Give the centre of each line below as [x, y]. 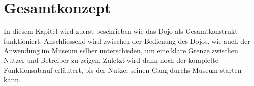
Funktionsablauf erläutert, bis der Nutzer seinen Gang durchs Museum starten [123, 70]
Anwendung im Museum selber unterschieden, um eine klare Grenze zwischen [121, 50]
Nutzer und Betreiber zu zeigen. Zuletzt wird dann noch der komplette [111, 60]
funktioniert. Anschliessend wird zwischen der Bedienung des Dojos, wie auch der [127, 41]
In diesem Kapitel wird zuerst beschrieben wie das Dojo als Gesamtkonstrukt [121, 31]
